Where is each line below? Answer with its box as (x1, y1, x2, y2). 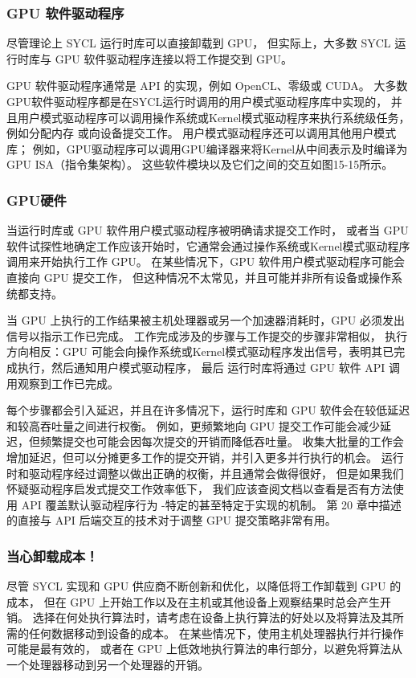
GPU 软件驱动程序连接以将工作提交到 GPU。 (55, 50, 293, 67)
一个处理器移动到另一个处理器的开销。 (6, 656, 209, 673)
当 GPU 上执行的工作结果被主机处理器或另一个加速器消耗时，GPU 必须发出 (6, 312, 406, 329)
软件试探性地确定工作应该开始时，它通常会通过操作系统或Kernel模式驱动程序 (6, 237, 410, 254)
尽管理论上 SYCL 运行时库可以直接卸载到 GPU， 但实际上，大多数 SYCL (6, 35, 391, 51)
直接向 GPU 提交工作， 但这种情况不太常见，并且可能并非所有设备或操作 (6, 268, 392, 285)
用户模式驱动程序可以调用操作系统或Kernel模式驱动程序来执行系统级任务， (17, 108, 410, 125)
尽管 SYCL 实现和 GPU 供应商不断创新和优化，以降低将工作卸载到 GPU (6, 578, 386, 594)
